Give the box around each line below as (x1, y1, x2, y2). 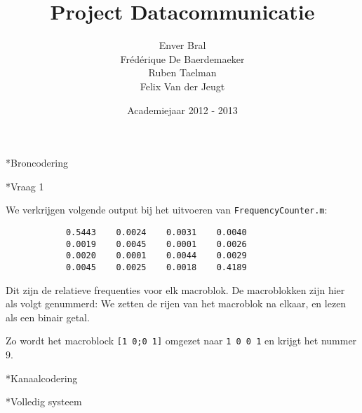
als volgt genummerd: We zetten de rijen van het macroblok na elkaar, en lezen (6, 296, 347, 311)
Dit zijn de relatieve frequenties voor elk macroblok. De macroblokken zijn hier (6, 282, 345, 297)
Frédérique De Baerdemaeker (120, 51, 245, 66)
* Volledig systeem (6, 394, 82, 409)
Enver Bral (159, 38, 206, 52)
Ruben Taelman (148, 65, 217, 80)
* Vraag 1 (6, 178, 44, 193)
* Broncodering (6, 155, 68, 170)
